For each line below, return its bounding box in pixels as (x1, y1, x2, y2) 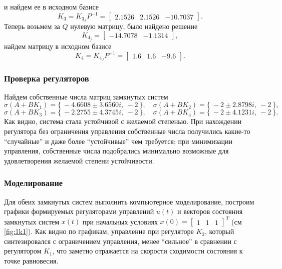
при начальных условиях (83, 216, 158, 226)
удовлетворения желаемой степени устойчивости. (4, 155, 154, 165)
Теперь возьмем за (4, 20, 60, 31)
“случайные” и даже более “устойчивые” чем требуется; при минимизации (4, 135, 233, 146)
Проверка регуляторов (4, 71, 89, 84)
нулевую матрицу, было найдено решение (70, 20, 198, 31)
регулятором (4, 245, 42, 256)
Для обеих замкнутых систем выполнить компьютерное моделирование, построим (4, 196, 254, 206)
